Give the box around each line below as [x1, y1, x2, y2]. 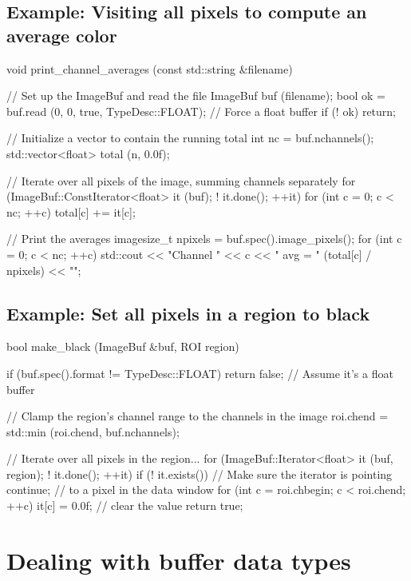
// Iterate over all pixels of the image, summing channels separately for [6, 172, 356, 189]
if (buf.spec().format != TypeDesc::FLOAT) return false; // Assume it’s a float [6, 364, 393, 381]
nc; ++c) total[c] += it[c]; [6, 203, 136, 220]
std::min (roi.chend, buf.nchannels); [6, 423, 180, 440]
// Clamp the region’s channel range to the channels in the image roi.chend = [6, 408, 389, 424]
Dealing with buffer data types [6, 543, 351, 576]
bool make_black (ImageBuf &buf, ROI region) [6, 338, 239, 355]
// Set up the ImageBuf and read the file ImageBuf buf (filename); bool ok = [6, 87, 385, 104]
